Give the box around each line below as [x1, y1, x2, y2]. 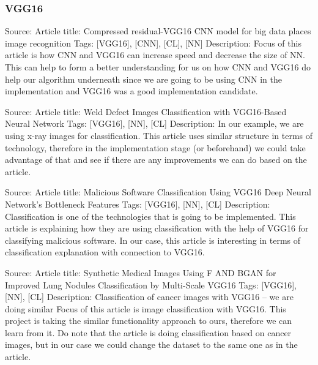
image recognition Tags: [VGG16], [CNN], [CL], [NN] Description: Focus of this [5, 36, 301, 49]
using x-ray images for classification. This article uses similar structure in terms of [5, 129, 313, 141]
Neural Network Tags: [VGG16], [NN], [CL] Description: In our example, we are [5, 117, 304, 130]
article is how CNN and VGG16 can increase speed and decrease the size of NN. [5, 48, 306, 61]
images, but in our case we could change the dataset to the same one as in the [5, 338, 298, 351]
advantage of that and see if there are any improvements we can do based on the [5, 153, 307, 166]
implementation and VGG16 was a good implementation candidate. [5, 85, 258, 97]
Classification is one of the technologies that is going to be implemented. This [5, 209, 296, 222]
